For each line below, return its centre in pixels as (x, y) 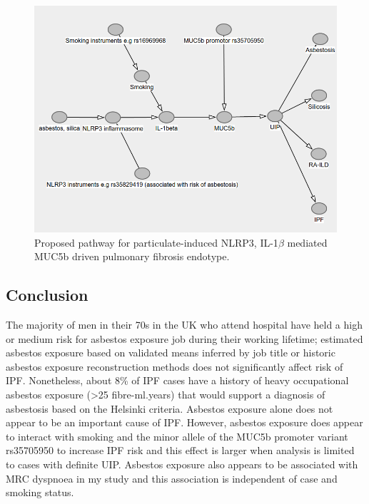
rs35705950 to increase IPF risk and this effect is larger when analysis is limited (180, 450)
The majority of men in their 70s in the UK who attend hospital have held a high (184, 324)
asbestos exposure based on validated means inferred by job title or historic (171, 353)
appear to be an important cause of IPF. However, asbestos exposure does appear (184, 422)
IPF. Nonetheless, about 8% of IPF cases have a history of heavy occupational (177, 380)
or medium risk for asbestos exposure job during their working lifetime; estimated (184, 338)
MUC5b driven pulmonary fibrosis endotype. (132, 256)
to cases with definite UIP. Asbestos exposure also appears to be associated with (182, 464)
